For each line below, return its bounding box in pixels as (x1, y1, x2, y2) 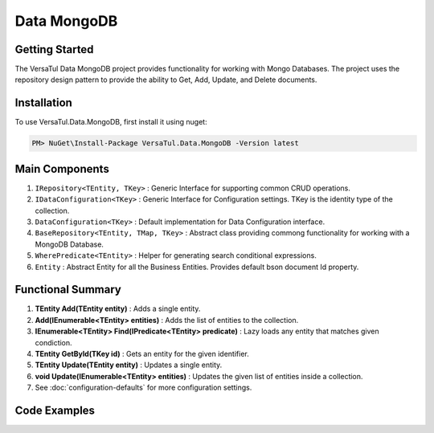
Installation (14, 96, 72, 110)
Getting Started (14, 43, 94, 56)
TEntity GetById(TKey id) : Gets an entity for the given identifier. (35, 349, 249, 359)
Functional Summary (14, 283, 122, 296)
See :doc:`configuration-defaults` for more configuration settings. (35, 382, 252, 393)
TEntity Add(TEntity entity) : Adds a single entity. (35, 304, 201, 313)
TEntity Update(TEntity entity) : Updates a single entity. (35, 360, 223, 370)
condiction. (35, 337, 72, 347)
